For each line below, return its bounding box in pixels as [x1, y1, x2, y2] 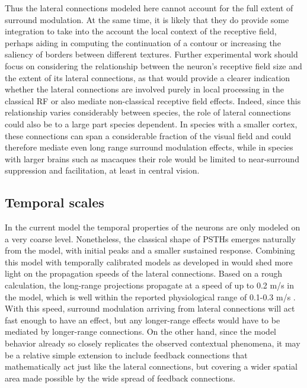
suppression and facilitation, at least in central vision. [5, 164, 200, 177]
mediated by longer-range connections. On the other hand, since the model [5, 325, 276, 338]
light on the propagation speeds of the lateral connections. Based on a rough [5, 267, 283, 280]
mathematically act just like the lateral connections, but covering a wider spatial [5, 360, 298, 373]
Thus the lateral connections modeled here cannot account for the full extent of [5, 2, 293, 14]
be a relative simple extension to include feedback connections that [5, 348, 248, 361]
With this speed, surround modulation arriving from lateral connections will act [5, 302, 295, 315]
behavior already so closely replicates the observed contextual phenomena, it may [5, 337, 300, 349]
